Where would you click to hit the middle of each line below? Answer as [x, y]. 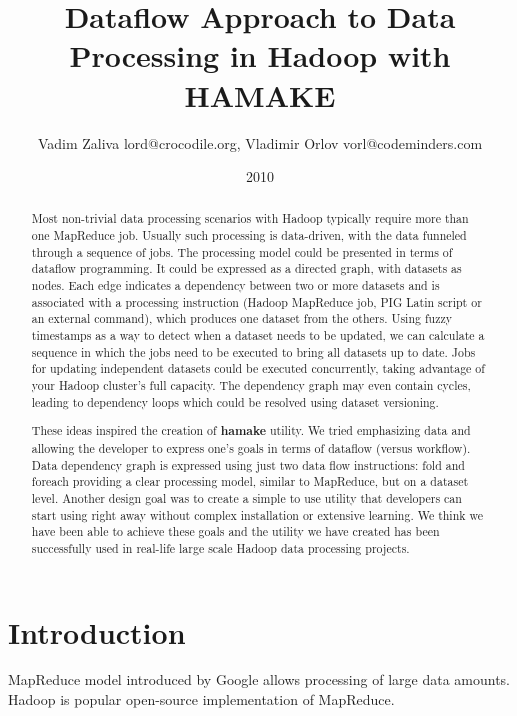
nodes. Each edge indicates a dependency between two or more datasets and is [235, 285]
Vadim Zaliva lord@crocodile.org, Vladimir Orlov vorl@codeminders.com [260, 142]
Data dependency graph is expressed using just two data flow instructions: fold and [248, 464]
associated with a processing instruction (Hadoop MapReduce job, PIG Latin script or [256, 301]
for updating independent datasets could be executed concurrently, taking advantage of [258, 368]
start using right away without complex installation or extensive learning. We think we [257, 514]
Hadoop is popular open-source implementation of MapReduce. [201, 699]
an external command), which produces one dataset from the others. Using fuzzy [241, 318]
